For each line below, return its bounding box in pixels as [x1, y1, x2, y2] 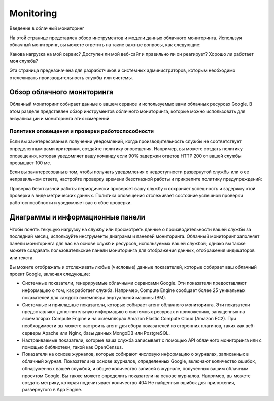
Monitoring [9, 8, 57, 19]
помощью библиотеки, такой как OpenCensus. [22, 344, 123, 350]
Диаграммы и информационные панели [9, 213, 146, 222]
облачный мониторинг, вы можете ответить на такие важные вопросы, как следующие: [9, 42, 201, 48]
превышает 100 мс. [9, 160, 52, 166]
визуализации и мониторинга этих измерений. [9, 115, 111, 121]
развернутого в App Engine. [22, 387, 82, 393]
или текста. [9, 254, 34, 261]
